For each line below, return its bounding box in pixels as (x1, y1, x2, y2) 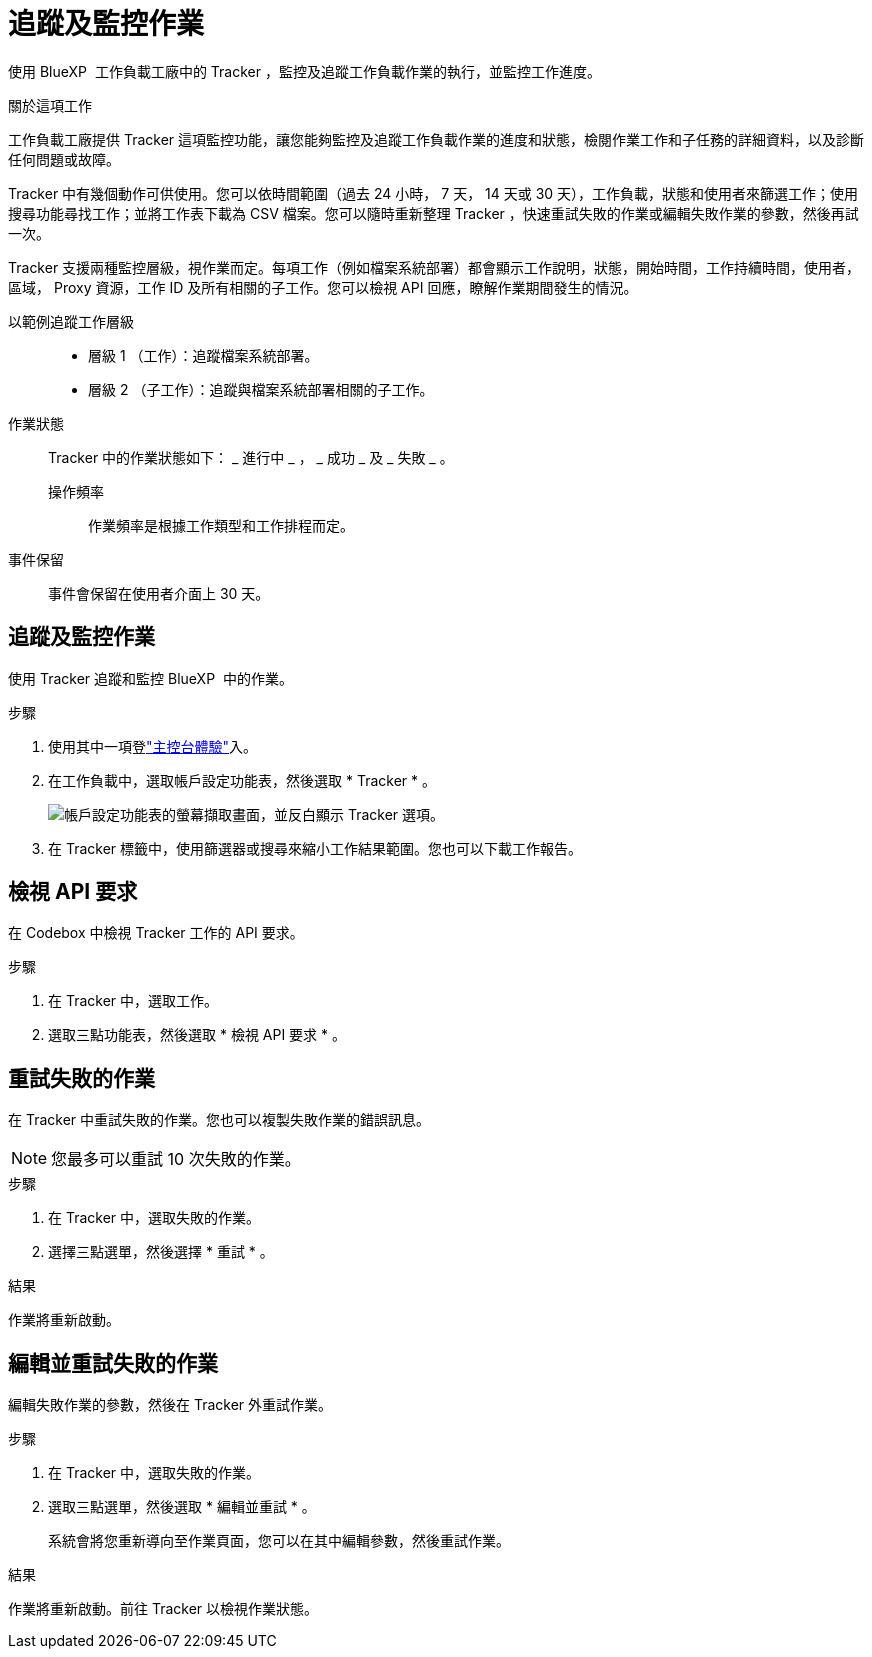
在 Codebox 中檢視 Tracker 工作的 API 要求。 (8, 924, 304, 942)
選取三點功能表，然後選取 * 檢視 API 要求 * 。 (48, 1026, 347, 1044)
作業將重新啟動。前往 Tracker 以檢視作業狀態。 (8, 1600, 319, 1618)
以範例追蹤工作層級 (8, 312, 134, 330)
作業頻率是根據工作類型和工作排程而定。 (88, 516, 354, 534)
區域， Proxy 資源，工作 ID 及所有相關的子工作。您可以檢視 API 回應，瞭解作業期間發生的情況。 (8, 278, 638, 296)
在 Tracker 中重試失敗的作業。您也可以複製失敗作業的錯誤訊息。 (8, 1111, 431, 1129)
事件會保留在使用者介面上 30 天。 (48, 584, 270, 602)
